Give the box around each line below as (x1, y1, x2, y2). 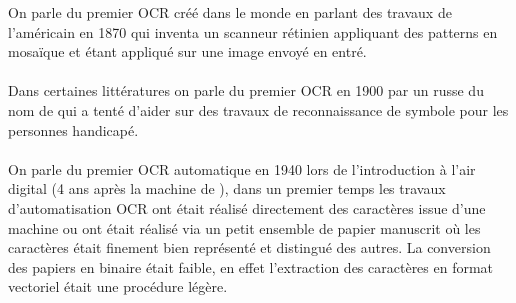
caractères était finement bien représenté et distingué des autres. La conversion (8, 237, 491, 258)
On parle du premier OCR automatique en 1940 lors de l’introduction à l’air (8, 158, 476, 179)
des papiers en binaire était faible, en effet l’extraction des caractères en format (8, 256, 494, 277)
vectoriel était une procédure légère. (8, 276, 228, 297)
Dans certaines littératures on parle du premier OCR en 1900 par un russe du (8, 80, 484, 101)
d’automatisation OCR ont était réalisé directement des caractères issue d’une (8, 197, 486, 218)
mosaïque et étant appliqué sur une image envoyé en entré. (8, 41, 367, 62)
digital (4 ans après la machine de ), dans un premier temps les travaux (8, 178, 446, 199)
